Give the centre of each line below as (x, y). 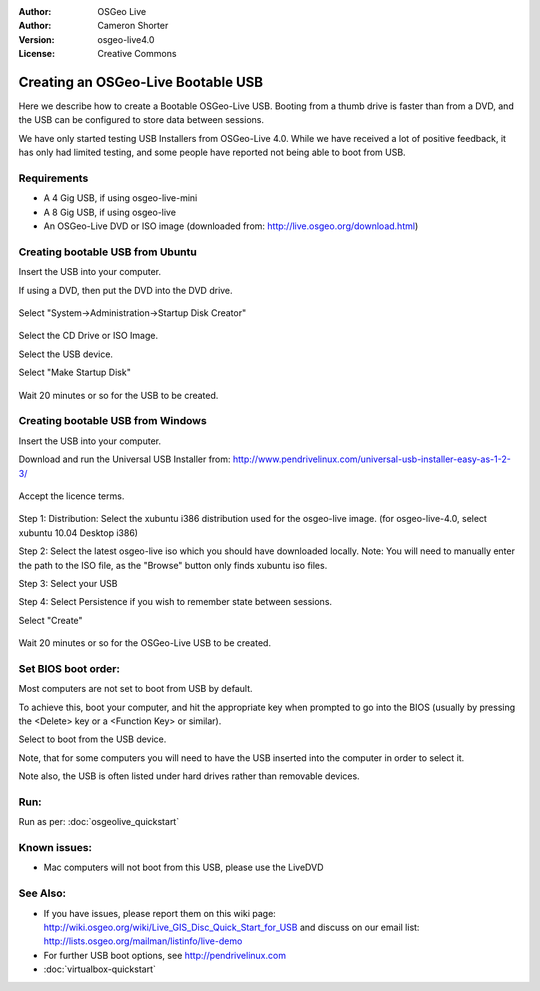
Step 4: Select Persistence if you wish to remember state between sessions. (175, 602)
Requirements (53, 178)
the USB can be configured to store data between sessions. (141, 120)
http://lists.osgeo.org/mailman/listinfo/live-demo (143, 941)
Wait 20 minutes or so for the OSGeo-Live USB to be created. (145, 643)
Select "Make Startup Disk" (75, 372)
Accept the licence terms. (71, 496)
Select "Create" (51, 620)
